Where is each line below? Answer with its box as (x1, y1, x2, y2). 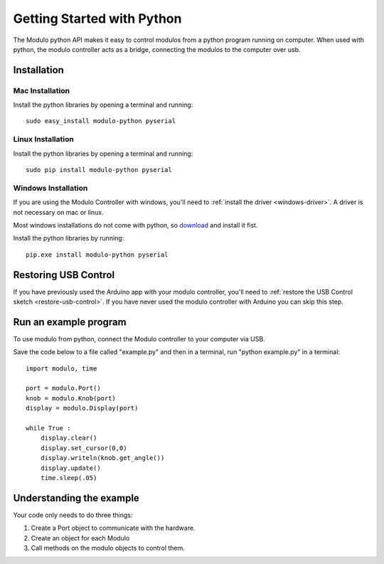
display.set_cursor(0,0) (40, 444, 127, 452)
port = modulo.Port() (26, 384, 101, 393)
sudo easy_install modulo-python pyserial (26, 117, 176, 125)
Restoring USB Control (13, 269, 115, 281)
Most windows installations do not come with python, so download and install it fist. (13, 220, 258, 229)
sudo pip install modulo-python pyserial (26, 166, 172, 174)
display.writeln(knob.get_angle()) (40, 454, 165, 462)
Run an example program (13, 316, 127, 328)
